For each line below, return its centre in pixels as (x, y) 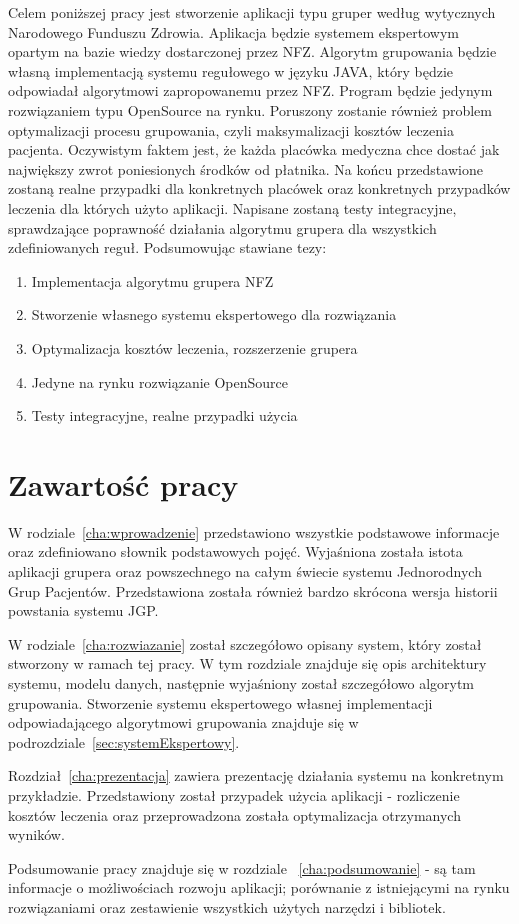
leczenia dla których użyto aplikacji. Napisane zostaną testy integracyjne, (232, 207)
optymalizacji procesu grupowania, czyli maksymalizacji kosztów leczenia (231, 129)
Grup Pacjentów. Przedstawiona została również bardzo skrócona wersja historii (253, 590)
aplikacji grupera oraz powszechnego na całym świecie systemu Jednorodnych (245, 571)
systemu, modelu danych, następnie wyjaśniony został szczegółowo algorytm (241, 682)
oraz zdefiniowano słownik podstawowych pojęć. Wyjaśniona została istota (235, 551)
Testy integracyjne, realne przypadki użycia (164, 415)
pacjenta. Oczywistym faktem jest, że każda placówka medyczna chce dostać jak (254, 149)
